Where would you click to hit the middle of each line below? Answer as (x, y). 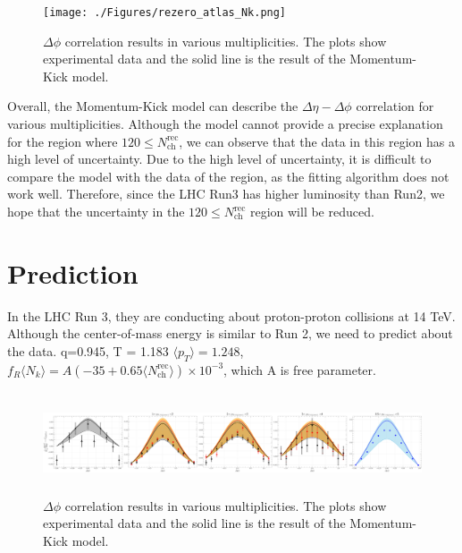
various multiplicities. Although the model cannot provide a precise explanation (225, 124)
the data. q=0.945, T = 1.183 (88, 350)
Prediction (73, 272)
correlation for (395, 106)
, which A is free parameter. (300, 369)
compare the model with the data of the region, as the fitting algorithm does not (228, 176)
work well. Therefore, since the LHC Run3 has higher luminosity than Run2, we (226, 194)
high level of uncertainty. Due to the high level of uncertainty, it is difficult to (219, 159)
